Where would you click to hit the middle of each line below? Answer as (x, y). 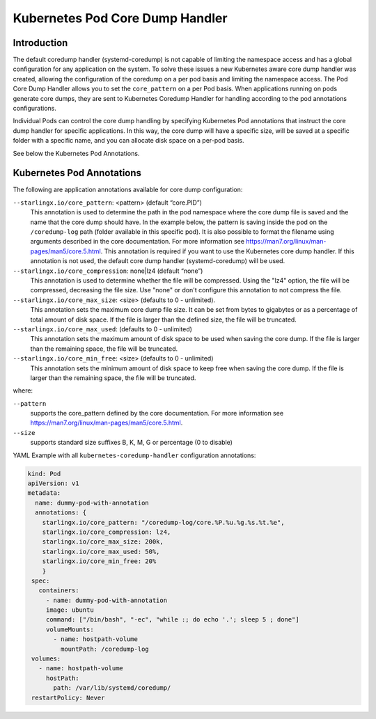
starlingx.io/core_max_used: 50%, (101, 551)
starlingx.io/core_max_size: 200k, (103, 542)
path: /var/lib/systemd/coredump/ (112, 688)
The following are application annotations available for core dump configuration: (128, 190)
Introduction (40, 43)
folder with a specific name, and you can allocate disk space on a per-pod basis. (128, 141)
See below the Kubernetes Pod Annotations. (76, 153)
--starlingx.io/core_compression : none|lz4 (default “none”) (108, 271)
